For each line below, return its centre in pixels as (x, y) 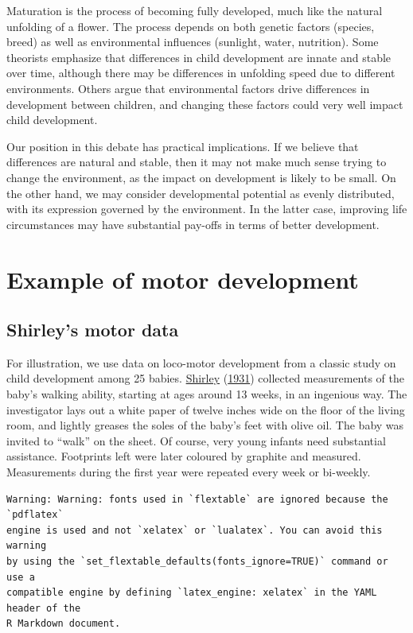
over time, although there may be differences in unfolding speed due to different (201, 73)
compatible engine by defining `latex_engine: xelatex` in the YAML (192, 593)
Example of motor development (183, 279)
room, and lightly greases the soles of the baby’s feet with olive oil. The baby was (205, 425)
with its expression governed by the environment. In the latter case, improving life (207, 209)
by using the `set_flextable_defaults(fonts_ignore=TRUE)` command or (197, 562)
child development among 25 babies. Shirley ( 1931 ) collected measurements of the (206, 378)
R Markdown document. (64, 624)
